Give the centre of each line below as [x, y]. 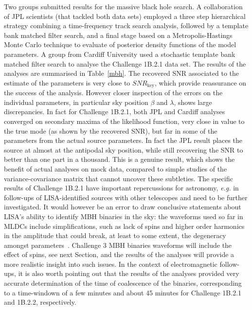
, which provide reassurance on [201, 82]
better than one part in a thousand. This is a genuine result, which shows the [119, 159]
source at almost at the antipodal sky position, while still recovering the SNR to [124, 149]
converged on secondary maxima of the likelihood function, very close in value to [124, 121]
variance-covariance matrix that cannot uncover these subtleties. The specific [118, 178]
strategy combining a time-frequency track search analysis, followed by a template [126, 26]
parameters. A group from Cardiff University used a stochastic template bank [120, 54]
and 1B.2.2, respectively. [40, 302]
